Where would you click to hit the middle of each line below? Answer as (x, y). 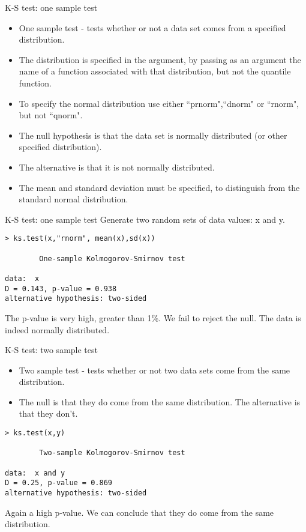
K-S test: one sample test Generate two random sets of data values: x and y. (145, 219)
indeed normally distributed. (57, 329)
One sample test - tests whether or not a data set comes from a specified (152, 27)
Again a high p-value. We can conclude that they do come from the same (139, 512)
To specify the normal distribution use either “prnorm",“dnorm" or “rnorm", (159, 103)
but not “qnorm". (51, 115)
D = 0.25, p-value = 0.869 (58, 483)
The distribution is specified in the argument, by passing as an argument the (160, 59)
